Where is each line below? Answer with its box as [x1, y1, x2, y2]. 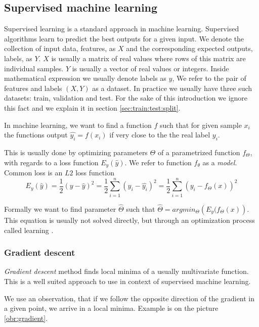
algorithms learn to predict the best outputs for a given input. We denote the [4, 33, 244, 43]
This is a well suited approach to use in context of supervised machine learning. [4, 275, 251, 286]
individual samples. [4, 63, 64, 73]
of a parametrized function [157, 147, 240, 157]
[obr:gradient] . [4, 312, 48, 323]
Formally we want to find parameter [4, 203, 116, 214]
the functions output [4, 129, 68, 140]
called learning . [4, 224, 54, 235]
